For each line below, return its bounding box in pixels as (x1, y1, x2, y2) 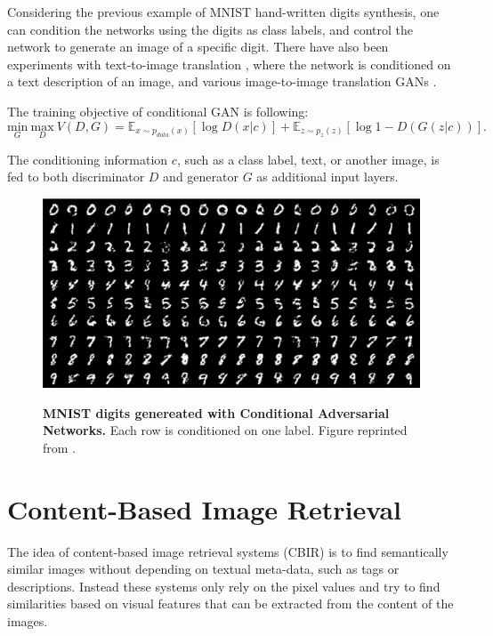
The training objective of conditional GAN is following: (7, 101, 309, 120)
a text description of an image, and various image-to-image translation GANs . (7, 72, 437, 91)
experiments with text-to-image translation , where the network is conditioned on (7, 54, 451, 73)
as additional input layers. (256, 167, 399, 186)
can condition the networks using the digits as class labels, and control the (7, 20, 413, 38)
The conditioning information (7, 149, 168, 168)
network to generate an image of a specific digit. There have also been (7, 37, 389, 56)
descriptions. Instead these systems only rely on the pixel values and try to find (7, 576, 440, 595)
